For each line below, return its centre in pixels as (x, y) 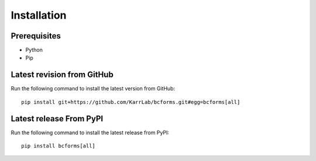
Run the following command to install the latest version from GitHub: (93, 89)
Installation (39, 15)
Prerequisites (36, 36)
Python (34, 50)
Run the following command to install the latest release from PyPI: (90, 132)
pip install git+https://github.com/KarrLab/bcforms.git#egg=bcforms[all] (131, 102)
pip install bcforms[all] (59, 146)
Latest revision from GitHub (62, 75)
